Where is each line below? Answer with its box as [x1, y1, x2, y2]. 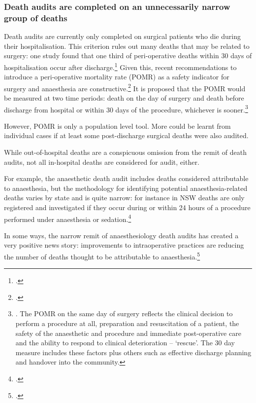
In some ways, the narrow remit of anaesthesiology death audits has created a [4, 230, 239, 240]
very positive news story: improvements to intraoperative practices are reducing [4, 240, 244, 250]
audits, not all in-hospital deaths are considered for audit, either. [4, 156, 199, 167]
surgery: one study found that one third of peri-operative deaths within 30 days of [4, 50, 252, 61]
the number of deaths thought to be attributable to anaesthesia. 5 [4, 250, 200, 261]
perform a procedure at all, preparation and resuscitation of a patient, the [15, 318, 239, 329]
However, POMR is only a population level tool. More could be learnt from [4, 120, 231, 131]
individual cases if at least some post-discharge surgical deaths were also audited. [4, 130, 249, 141]
